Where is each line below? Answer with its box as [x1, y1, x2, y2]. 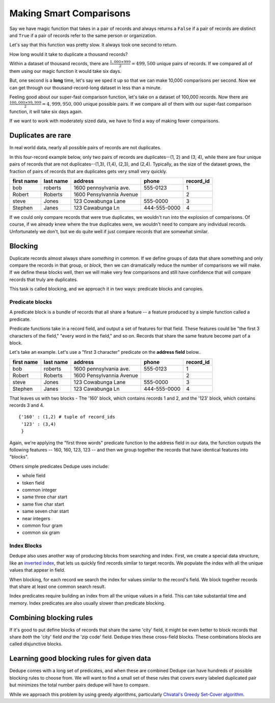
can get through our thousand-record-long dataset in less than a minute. [9, 85, 162, 91]
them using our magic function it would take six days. [9, 68, 122, 74]
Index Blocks [9, 542, 42, 549]
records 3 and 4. [9, 402, 44, 408]
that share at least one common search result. [9, 583, 106, 590]
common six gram [22, 529, 60, 536]
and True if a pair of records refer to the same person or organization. [9, 32, 157, 38]
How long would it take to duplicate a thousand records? [9, 51, 128, 57]
